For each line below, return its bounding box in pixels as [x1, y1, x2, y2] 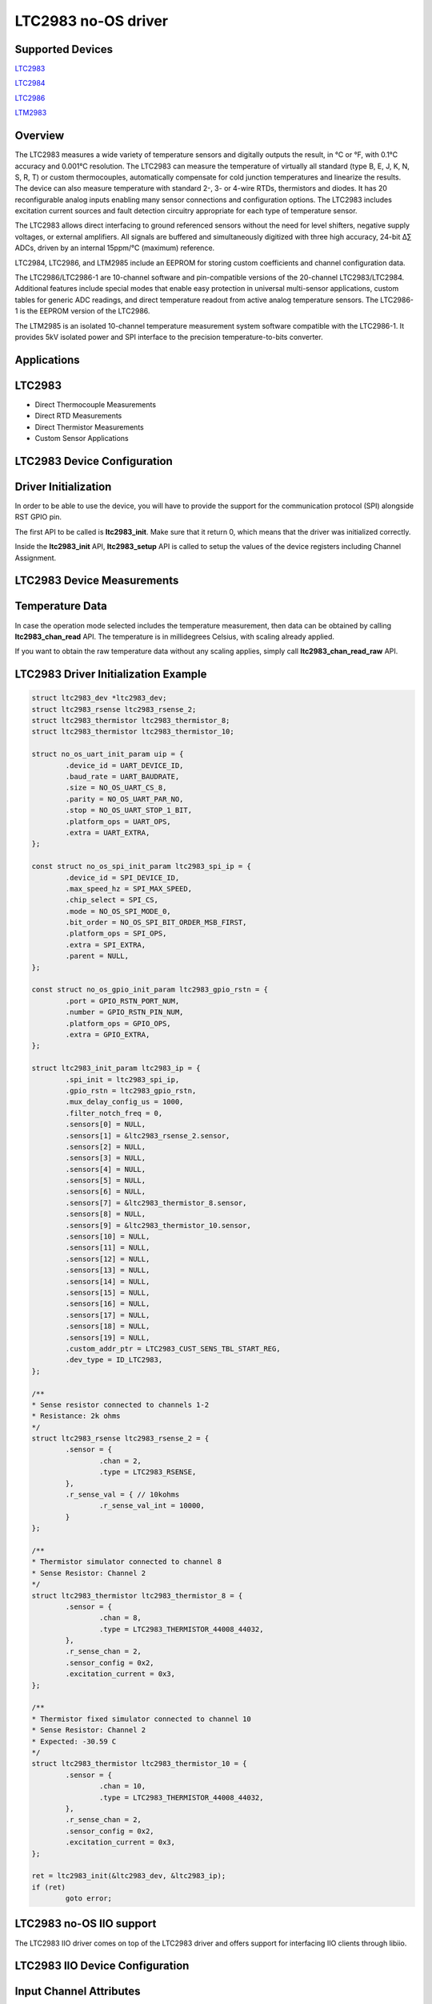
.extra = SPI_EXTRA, [65, 940, 146, 949]
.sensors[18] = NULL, [65, 1322, 150, 1331]
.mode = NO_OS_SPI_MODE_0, [65, 907, 171, 915]
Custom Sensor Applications [34, 434, 129, 443]
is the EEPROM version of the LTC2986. [19, 306, 150, 316]
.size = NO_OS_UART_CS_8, [65, 783, 167, 793]
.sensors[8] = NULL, [65, 1210, 146, 1218]
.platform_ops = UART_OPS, [65, 817, 171, 826]
